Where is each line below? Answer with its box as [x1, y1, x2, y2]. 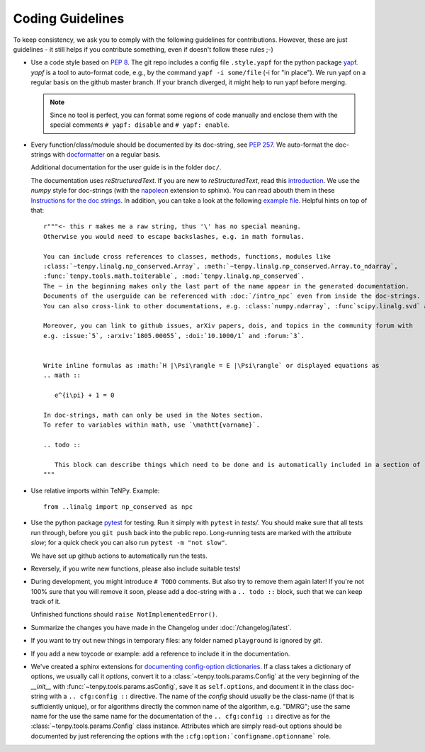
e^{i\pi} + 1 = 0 [54, 391, 115, 400]
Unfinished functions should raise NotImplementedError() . [30, 610, 217, 619]
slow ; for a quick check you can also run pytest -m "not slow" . [30, 539, 227, 547]
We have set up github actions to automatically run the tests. [30, 551, 208, 560]
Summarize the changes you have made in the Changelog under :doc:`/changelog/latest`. [30, 623, 292, 632]
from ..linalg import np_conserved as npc [43, 503, 193, 510]
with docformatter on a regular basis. [52, 150, 161, 159]
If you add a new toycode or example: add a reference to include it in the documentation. [30, 649, 290, 658]
